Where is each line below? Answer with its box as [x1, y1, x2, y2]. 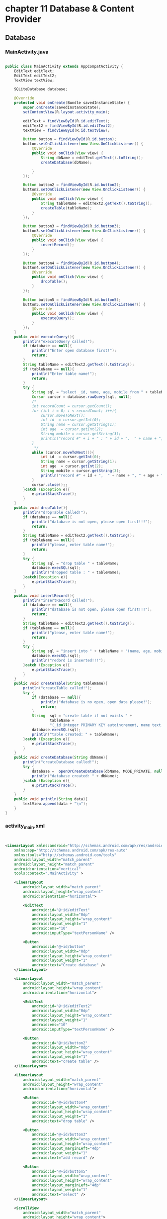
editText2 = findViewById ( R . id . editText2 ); [23, 123, 114, 128]
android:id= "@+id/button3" [31, 1132, 88, 1137]
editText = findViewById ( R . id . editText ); [23, 118, 110, 123]
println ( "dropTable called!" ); [23, 510, 88, 515]
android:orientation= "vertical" [14, 866, 81, 871]
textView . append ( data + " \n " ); [23, 801, 88, 806]
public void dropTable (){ [14, 505, 68, 510]
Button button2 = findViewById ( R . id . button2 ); [23, 183, 121, 188]
